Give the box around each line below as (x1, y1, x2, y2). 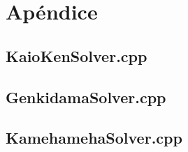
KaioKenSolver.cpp (6, 45, 147, 66)
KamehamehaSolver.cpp (6, 127, 182, 149)
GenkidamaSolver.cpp (6, 86, 166, 107)
